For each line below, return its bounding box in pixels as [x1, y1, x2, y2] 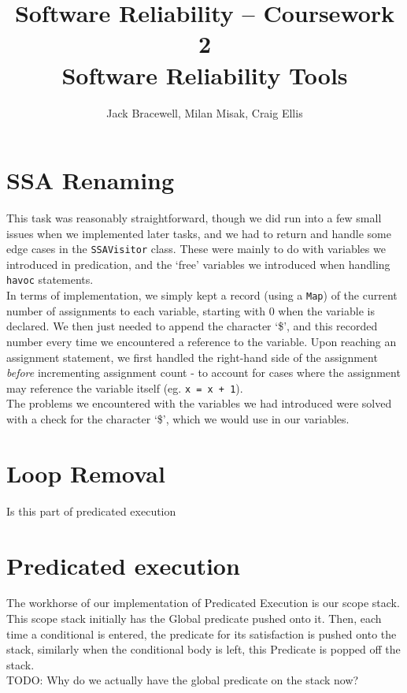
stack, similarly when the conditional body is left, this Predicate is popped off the [6, 641, 401, 658]
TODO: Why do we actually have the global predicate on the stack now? [6, 672, 359, 688]
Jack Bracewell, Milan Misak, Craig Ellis [106, 104, 303, 121]
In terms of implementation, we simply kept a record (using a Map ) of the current [6, 287, 398, 304]
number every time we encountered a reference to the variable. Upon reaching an [6, 333, 397, 349]
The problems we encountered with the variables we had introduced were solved [6, 395, 392, 412]
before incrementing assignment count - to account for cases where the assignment [6, 364, 401, 381]
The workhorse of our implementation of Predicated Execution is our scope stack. [6, 594, 400, 611]
